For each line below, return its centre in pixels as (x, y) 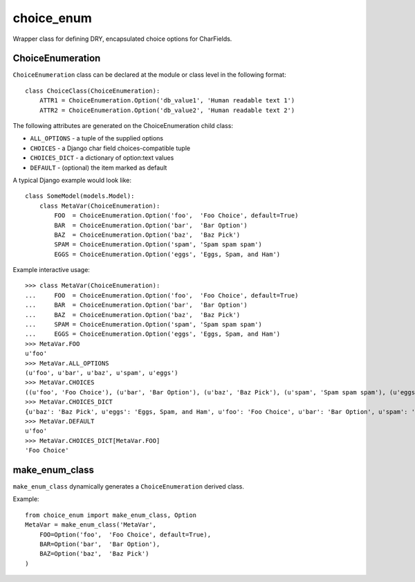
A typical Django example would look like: (72, 180)
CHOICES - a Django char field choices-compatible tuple (110, 148)
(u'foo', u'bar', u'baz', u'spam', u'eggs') (102, 373)
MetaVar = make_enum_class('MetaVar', (91, 525)
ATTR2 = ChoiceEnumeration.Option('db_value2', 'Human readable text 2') (167, 110)
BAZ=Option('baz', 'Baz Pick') (94, 554)
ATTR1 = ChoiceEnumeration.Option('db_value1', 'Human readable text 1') (167, 101)
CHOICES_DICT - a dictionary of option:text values (102, 158)
